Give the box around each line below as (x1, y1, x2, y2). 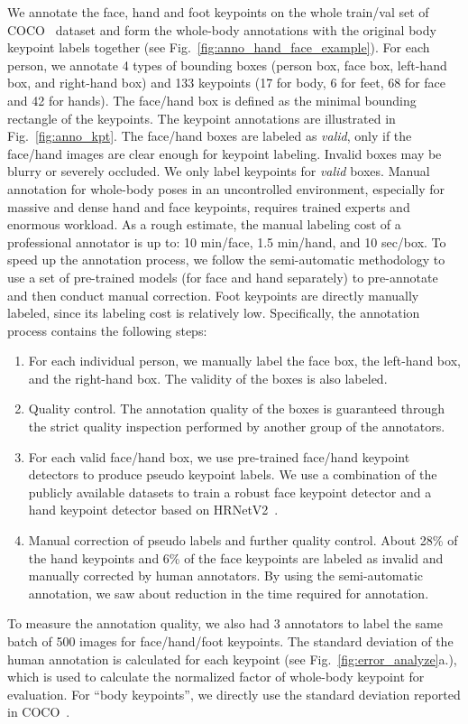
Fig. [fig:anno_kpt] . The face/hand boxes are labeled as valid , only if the (7, 126, 412, 145)
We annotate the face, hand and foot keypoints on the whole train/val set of (7, 3, 429, 21)
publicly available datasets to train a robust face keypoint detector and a (28, 482, 432, 501)
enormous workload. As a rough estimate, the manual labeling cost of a (7, 215, 401, 234)
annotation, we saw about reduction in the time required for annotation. (28, 583, 429, 602)
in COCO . (7, 702, 70, 721)
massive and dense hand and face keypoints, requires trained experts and (7, 197, 410, 216)
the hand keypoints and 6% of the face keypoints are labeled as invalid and (28, 548, 444, 567)
